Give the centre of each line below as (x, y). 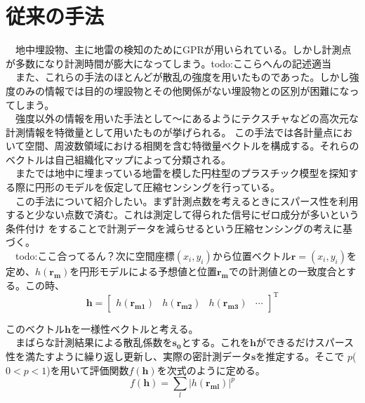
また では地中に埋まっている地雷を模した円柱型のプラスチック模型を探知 (182, 173)
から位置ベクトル (252, 256)
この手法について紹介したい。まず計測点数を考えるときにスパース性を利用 (187, 200)
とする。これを (215, 342)
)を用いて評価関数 (88, 370)
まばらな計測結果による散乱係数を (94, 342)
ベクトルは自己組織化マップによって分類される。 (118, 159)
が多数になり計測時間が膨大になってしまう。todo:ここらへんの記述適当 (168, 63)
